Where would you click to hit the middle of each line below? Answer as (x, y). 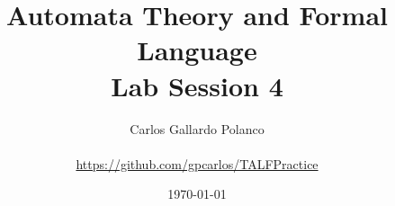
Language (197, 50)
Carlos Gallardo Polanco (197, 128)
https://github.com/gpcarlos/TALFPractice (197, 163)
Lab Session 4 (197, 85)
